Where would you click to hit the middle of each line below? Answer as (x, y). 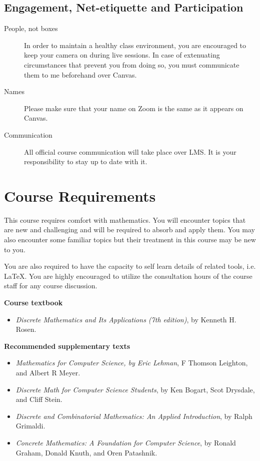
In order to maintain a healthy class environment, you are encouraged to (135, 45)
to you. (15, 249)
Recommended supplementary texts (67, 346)
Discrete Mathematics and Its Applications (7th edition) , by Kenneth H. (126, 319)
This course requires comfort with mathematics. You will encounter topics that (125, 219)
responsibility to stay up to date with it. (86, 161)
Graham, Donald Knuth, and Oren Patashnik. (86, 452)
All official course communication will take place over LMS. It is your (130, 151)
